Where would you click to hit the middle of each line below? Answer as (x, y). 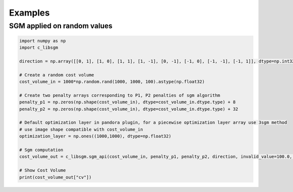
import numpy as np (42, 41)
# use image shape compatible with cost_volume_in (81, 129)
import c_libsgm (39, 48)
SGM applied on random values (61, 26)
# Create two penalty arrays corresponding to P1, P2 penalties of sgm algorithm (120, 95)
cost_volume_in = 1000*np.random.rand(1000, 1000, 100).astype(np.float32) (112, 82)
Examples (29, 13)
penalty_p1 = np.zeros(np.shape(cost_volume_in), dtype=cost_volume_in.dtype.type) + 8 (127, 102)
